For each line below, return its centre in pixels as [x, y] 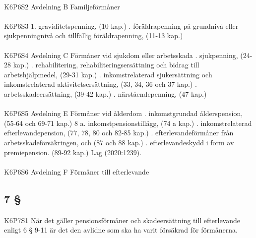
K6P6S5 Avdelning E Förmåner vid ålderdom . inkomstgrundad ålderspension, [124, 113]
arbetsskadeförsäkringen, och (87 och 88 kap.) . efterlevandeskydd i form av [119, 142]
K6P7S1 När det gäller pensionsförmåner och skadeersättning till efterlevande [122, 220]
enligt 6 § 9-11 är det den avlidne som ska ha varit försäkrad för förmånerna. [121, 230]
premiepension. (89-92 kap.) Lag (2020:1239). [73, 152]
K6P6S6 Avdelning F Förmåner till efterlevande [77, 171]
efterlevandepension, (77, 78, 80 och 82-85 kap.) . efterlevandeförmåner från [119, 133]
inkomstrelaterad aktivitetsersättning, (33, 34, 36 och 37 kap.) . [100, 84]
